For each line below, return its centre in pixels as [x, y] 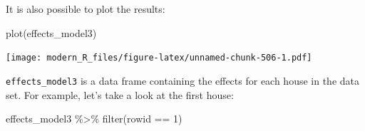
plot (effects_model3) [51, 32]
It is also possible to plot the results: [86, 9]
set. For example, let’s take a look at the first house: [120, 94]
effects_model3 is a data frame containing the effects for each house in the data [182, 80]
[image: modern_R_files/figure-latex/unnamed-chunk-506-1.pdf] [159, 58]
